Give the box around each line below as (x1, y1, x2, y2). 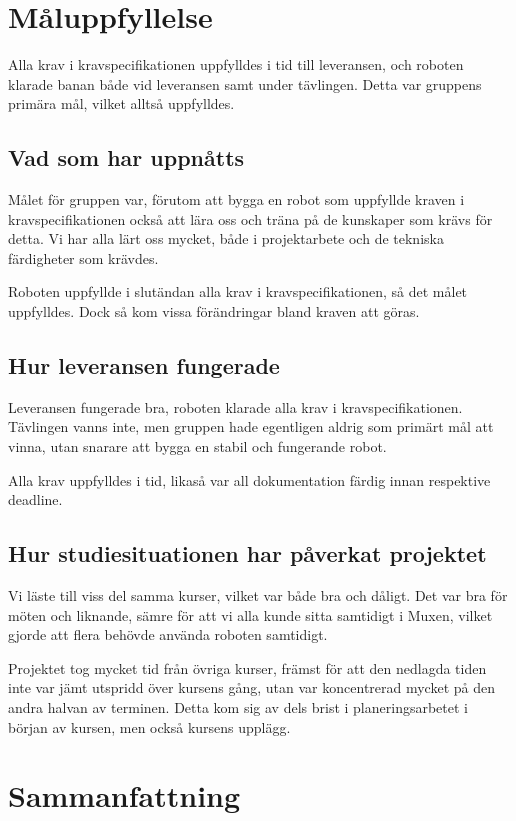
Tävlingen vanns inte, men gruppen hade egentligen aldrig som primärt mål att (8, 416, 494, 437)
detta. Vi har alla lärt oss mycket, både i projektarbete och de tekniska (8, 228, 444, 249)
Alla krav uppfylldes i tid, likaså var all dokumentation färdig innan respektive (8, 469, 491, 490)
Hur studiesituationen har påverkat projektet (8, 538, 487, 569)
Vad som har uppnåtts (8, 142, 245, 173)
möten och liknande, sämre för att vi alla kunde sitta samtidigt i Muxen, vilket (8, 604, 493, 625)
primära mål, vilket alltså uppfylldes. (8, 93, 235, 114)
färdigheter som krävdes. (8, 247, 159, 268)
